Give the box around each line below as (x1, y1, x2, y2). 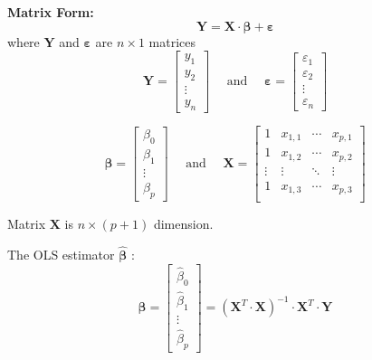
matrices (148, 32, 196, 51)
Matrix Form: (7, 3, 94, 21)
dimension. (153, 214, 214, 233)
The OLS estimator (7, 245, 115, 264)
